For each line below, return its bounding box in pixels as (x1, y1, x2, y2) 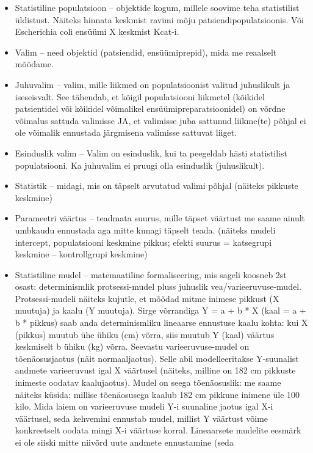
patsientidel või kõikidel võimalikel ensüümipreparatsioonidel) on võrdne (15, 102, 286, 115)
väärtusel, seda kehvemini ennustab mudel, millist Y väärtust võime (15, 411, 268, 424)
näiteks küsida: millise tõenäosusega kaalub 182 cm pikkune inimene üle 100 (15, 388, 300, 400)
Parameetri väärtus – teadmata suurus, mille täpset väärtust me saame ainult (15, 212, 306, 224)
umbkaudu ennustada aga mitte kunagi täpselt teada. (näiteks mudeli (15, 223, 276, 236)
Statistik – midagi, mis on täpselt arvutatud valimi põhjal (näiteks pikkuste (15, 179, 298, 192)
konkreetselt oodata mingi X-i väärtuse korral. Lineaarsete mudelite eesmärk (15, 424, 301, 436)
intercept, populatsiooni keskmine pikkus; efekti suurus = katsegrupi (15, 235, 272, 248)
